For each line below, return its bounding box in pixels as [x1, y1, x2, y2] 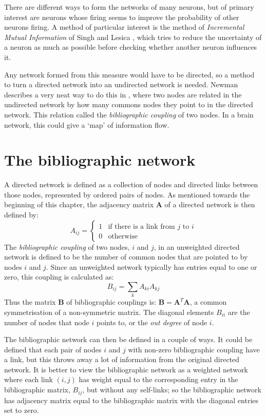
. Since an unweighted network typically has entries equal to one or [46, 261, 257, 272]
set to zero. [4, 405, 39, 415]
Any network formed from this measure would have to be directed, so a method [4, 69, 255, 80]
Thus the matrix [4, 296, 56, 307]
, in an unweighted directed [154, 241, 240, 252]
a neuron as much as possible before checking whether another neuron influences [4, 42, 257, 52]
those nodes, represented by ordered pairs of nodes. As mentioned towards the [4, 189, 250, 200]
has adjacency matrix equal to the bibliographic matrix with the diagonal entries [4, 394, 259, 405]
